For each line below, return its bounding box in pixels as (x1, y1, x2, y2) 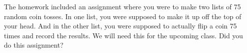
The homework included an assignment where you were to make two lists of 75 (4, 1, 241, 11)
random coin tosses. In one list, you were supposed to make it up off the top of (4, 11, 242, 21)
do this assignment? (4, 40, 63, 50)
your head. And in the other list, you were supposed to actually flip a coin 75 (4, 21, 237, 31)
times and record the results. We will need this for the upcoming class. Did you (4, 30, 243, 40)
